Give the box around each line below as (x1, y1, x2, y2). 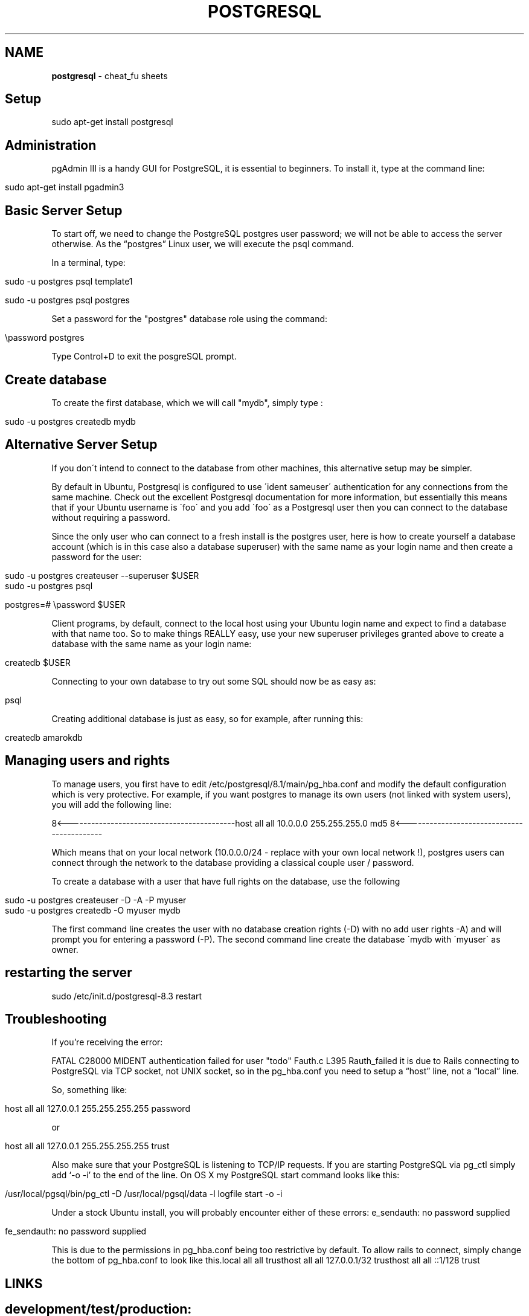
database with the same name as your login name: (51, 638, 252, 649)
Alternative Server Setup (5, 437, 158, 453)
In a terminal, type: (51, 257, 126, 268)
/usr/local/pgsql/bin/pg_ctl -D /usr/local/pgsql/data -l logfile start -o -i (5, 1189, 283, 1199)
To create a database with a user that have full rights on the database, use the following (51, 876, 400, 886)
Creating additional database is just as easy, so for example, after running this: (51, 713, 364, 724)
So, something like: (51, 1085, 127, 1095)
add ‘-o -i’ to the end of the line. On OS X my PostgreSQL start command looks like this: (51, 1170, 400, 1181)
